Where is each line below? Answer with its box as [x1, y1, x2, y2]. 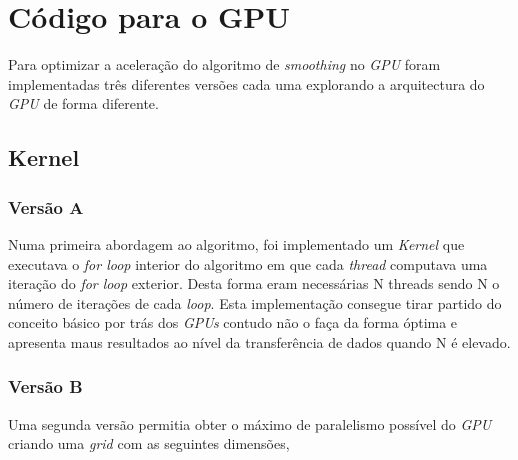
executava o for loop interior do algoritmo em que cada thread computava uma [8, 253, 488, 274]
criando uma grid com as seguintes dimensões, [8, 433, 290, 454]
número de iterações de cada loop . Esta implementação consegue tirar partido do [8, 292, 502, 313]
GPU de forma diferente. [8, 93, 159, 114]
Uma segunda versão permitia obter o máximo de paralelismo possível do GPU [8, 413, 492, 434]
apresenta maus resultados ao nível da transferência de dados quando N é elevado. [8, 331, 511, 352]
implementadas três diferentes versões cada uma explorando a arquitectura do [8, 73, 485, 94]
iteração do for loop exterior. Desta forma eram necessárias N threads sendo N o [8, 273, 500, 294]
